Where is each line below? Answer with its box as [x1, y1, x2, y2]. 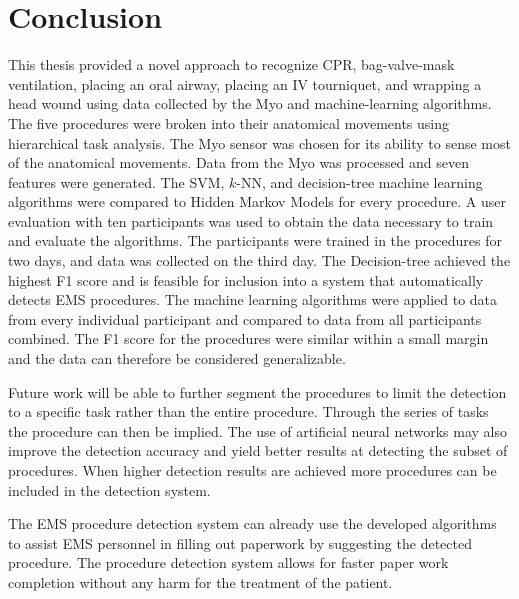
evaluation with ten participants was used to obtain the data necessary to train [8, 210, 494, 231]
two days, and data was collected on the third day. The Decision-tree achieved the [8, 250, 511, 271]
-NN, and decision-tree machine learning [236, 171, 483, 192]
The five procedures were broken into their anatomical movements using [8, 112, 449, 133]
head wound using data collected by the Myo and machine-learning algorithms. [8, 93, 492, 114]
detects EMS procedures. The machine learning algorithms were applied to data [8, 289, 498, 310]
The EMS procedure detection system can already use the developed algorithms [8, 513, 497, 534]
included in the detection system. [8, 479, 211, 500]
